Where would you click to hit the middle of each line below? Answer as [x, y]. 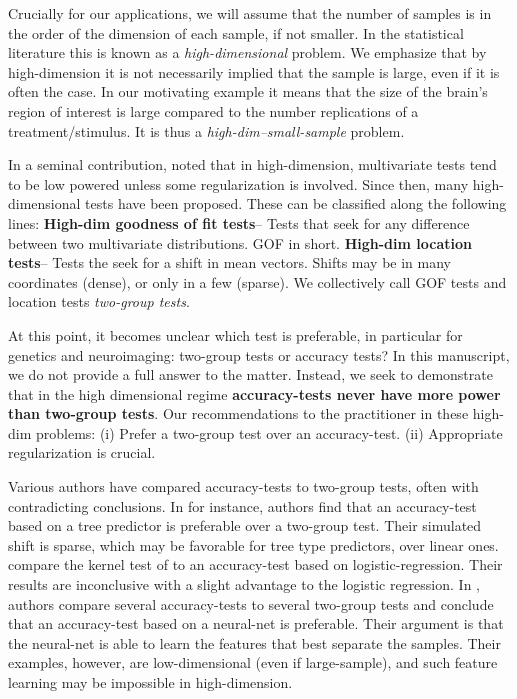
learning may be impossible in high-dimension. [150, 682]
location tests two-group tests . [99, 301]
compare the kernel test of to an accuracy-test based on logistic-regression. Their [255, 564]
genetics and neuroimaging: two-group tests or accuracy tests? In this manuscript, [259, 354]
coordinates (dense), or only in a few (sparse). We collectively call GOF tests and [257, 281]
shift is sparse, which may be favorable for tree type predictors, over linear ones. [253, 544]
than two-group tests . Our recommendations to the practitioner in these [238, 413]
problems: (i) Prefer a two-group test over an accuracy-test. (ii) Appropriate [269, 432]
